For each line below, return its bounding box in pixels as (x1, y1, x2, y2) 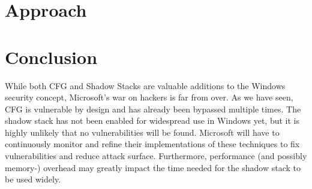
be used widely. (5, 173, 61, 185)
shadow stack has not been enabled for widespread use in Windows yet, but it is (5, 114, 299, 127)
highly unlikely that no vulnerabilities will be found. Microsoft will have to (5, 126, 280, 138)
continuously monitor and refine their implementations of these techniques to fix (5, 138, 300, 150)
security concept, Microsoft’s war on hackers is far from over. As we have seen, (5, 91, 293, 103)
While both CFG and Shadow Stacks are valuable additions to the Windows (5, 79, 286, 92)
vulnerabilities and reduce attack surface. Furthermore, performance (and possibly (5, 150, 307, 162)
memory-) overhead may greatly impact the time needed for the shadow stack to (5, 161, 301, 173)
